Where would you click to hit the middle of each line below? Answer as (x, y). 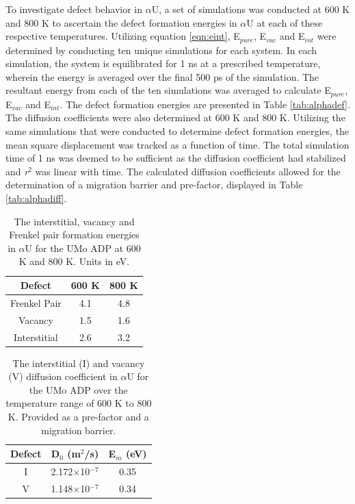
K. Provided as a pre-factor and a (78, 416)
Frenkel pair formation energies (74, 235)
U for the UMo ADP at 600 (83, 248)
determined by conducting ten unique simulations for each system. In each (161, 50)
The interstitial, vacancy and (74, 221)
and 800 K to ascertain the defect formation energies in (121, 22)
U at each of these (285, 22)
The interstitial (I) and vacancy (79, 363)
